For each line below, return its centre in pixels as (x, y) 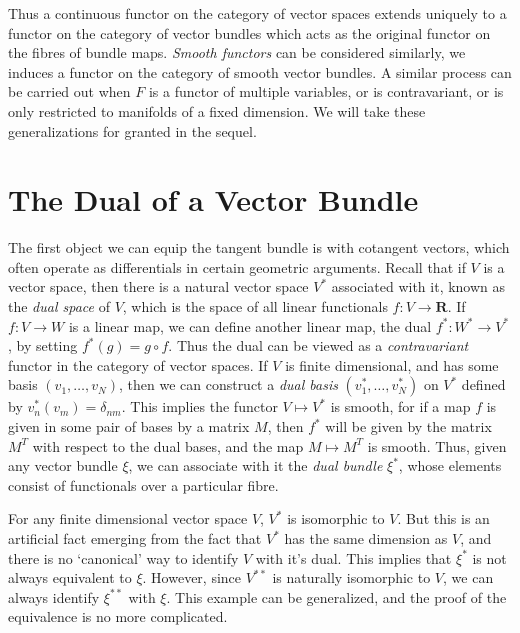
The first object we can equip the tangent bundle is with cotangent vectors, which (259, 247)
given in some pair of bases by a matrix (129, 426)
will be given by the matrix (408, 426)
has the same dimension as (366, 538)
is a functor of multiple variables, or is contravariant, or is (326, 91)
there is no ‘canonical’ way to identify (123, 557)
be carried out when (69, 91)
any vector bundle (63, 465)
